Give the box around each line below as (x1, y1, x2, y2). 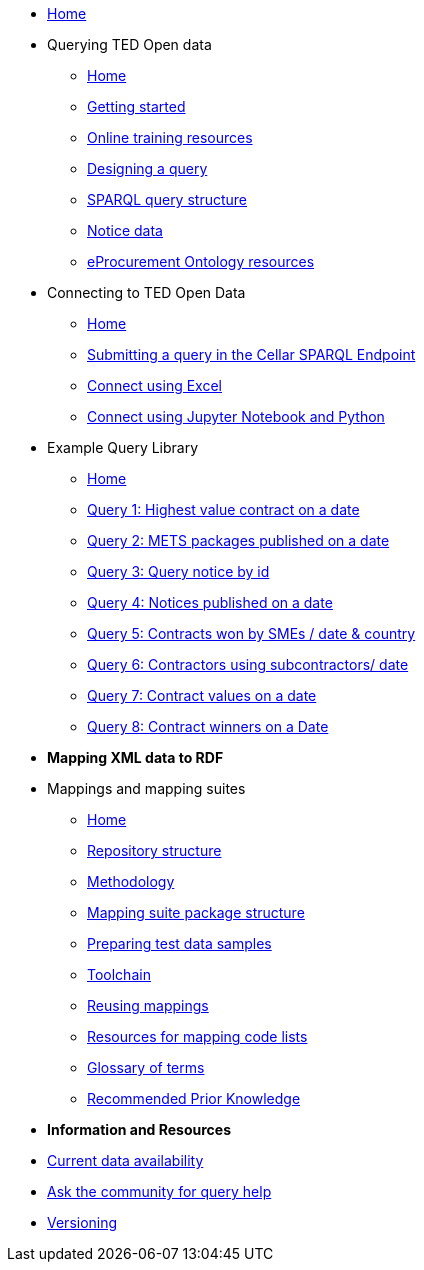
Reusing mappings (87, 997, 209, 1014)
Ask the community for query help (47, 1183, 272, 1200)
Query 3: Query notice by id (87, 563, 270, 580)
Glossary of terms (87, 1059, 205, 1076)
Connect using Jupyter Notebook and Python (87, 408, 385, 425)
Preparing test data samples (87, 935, 272, 952)
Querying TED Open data (47, 36, 212, 53)
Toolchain (87, 966, 151, 983)
